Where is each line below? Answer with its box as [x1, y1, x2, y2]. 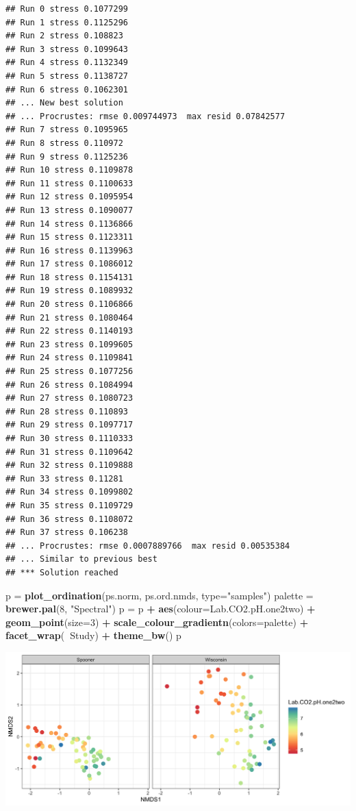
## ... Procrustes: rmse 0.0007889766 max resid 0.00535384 [5, 540, 290, 551]
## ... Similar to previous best [5, 554, 157, 564]
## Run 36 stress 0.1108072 [5, 514, 133, 524]
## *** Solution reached [5, 567, 118, 577]
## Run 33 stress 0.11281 [5, 473, 123, 484]
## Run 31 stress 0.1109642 [5, 447, 133, 457]
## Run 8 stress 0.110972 [5, 138, 123, 148]
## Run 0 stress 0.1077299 [5, 4, 128, 14]
